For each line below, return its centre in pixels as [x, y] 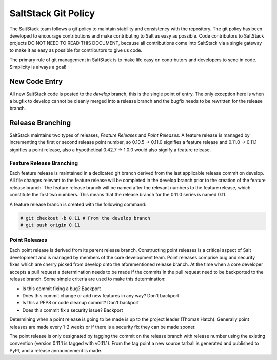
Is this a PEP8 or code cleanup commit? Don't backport [81, 303]
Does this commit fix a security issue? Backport [73, 310]
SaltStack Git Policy [52, 13]
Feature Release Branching [44, 163]
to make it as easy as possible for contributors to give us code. [76, 50]
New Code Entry [36, 82]
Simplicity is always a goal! [38, 67]
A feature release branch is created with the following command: [78, 204]
